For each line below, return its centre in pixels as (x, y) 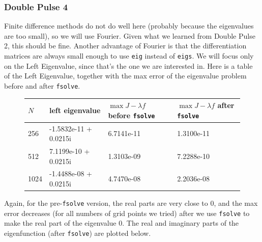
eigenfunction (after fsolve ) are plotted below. (78, 233)
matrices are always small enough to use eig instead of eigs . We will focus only (129, 56)
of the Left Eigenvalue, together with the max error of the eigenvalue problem (125, 76)
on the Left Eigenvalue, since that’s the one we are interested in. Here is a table (128, 65)
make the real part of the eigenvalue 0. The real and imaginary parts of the (122, 223)
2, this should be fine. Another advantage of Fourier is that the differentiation (125, 46)
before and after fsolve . (42, 85)
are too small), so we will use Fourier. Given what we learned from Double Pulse (130, 35)
